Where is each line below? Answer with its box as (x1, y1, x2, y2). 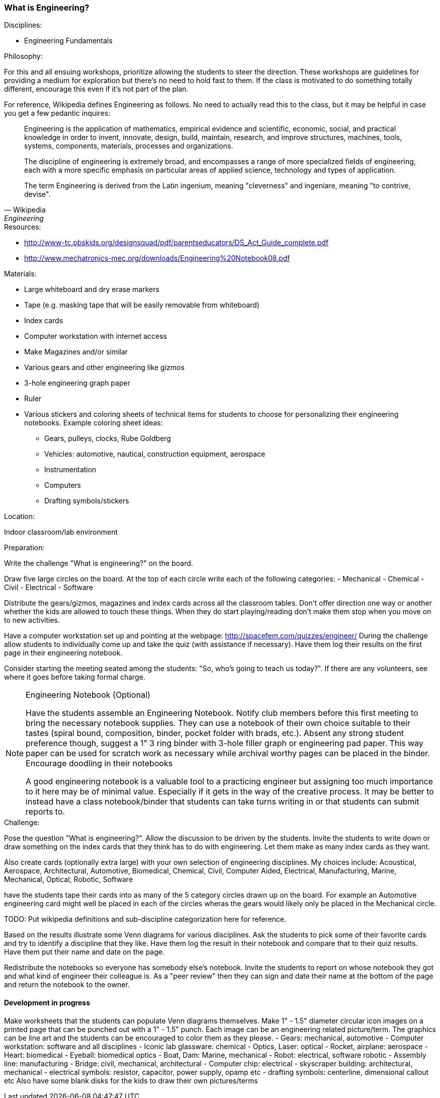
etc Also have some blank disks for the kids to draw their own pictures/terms (4, 1076, 258, 1085)
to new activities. (4, 616, 60, 625)
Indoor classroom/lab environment (4, 528, 118, 537)
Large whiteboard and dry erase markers (24, 285, 159, 294)
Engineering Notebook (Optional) (26, 690, 150, 700)
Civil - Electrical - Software (4, 583, 94, 592)
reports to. (26, 807, 65, 817)
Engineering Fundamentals (24, 36, 113, 45)
